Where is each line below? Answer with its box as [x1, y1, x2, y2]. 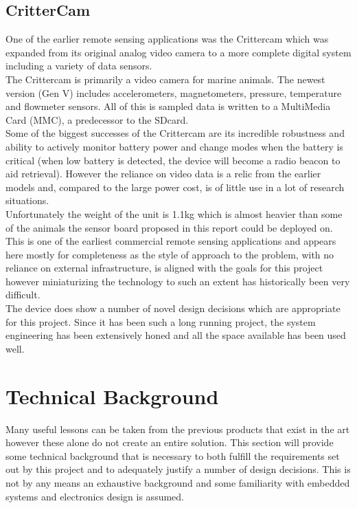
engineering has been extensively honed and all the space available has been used [5, 328, 346, 342]
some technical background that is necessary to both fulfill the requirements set [5, 448, 340, 463]
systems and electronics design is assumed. [5, 489, 184, 503]
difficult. [5, 287, 41, 302]
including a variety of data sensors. [5, 58, 152, 73]
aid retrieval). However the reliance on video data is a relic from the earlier [5, 166, 321, 181]
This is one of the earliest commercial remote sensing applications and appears [5, 234, 336, 248]
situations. [5, 193, 49, 208]
